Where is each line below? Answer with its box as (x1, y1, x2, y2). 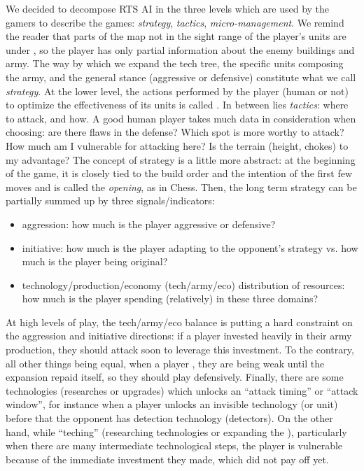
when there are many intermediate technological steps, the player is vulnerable (6, 438, 343, 453)
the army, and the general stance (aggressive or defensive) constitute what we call (6, 69, 356, 84)
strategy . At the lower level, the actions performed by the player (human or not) (6, 83, 349, 98)
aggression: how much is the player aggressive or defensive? (22, 216, 276, 231)
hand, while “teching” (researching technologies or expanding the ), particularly (6, 424, 347, 439)
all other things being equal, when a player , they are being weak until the (6, 356, 325, 370)
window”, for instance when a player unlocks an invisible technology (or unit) (6, 397, 338, 412)
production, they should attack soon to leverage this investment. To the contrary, (6, 342, 354, 357)
